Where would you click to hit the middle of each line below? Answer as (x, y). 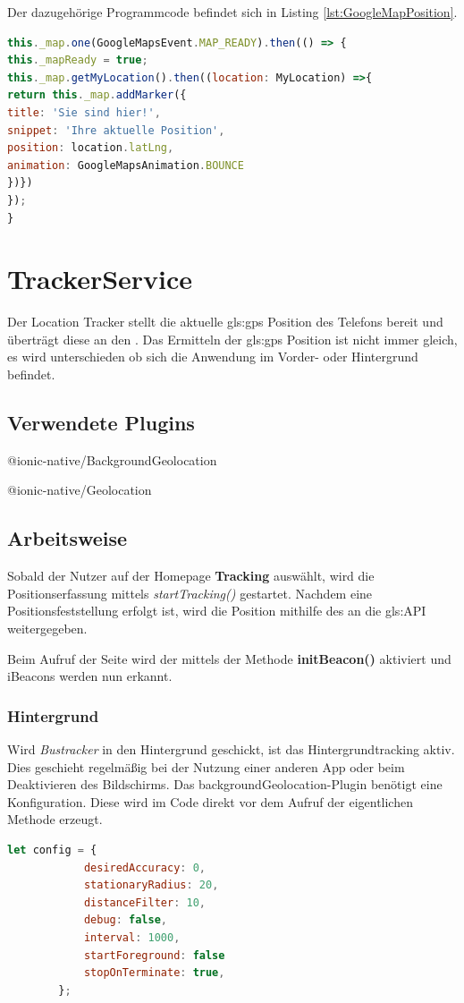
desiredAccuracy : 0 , (144, 867)
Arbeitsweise (67, 538)
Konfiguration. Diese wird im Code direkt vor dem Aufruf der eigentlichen (210, 801)
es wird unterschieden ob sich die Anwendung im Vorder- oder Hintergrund (213, 357)
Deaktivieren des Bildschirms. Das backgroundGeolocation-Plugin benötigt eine (225, 784)
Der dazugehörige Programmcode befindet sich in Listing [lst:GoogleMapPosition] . (232, 12)
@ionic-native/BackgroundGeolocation (112, 459)
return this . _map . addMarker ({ (97, 95)
